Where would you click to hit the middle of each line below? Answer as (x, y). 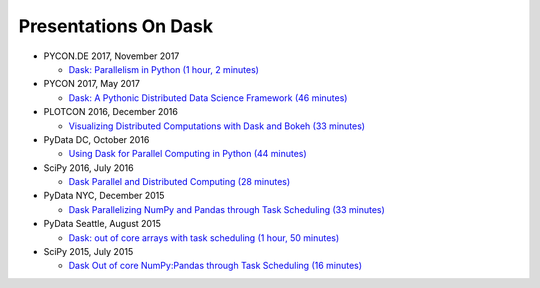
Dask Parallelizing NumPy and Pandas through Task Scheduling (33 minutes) (226, 209)
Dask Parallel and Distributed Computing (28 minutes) (179, 182)
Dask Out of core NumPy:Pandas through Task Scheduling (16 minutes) (215, 266)
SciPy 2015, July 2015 (88, 252)
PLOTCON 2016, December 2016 (111, 112)
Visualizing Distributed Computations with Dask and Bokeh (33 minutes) (216, 126)
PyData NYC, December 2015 (104, 196)
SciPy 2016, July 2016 (88, 167)
